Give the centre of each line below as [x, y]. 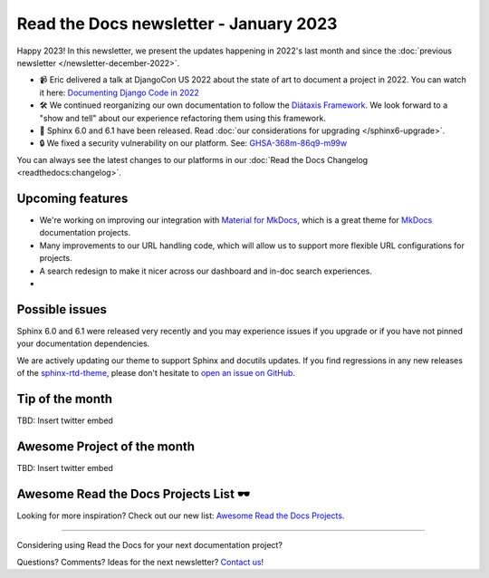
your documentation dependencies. [83, 343]
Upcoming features [72, 198]
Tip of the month [65, 399]
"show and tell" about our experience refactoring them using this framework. [182, 118]
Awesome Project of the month [105, 446]
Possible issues [62, 309]
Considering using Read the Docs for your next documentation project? [149, 545]
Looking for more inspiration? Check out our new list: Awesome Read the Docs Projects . [181, 515]
